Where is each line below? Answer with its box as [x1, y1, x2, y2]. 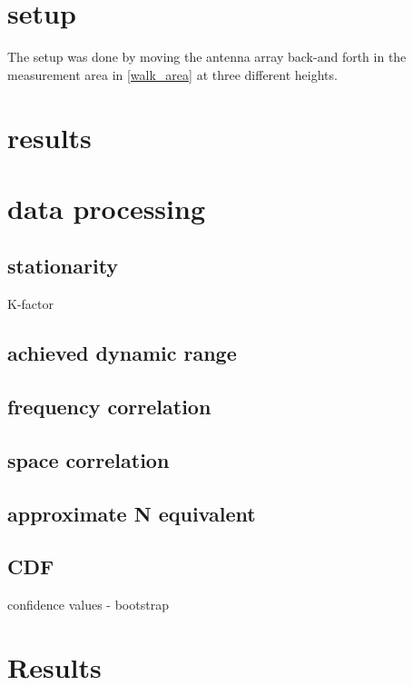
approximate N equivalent [7, 499, 256, 527]
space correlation [7, 445, 170, 473]
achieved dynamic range [7, 339, 237, 367]
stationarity [7, 252, 119, 280]
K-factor [7, 294, 54, 313]
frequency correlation [7, 393, 211, 421]
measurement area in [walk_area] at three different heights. [7, 65, 338, 84]
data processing [7, 189, 206, 226]
